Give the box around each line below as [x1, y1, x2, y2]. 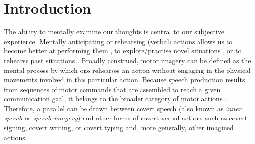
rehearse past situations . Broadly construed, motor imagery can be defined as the [4, 55, 251, 65]
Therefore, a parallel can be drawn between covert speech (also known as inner [4, 103, 242, 113]
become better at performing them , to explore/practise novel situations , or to [4, 46, 242, 56]
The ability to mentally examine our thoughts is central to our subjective [4, 26, 224, 37]
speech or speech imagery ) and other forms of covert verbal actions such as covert [4, 113, 248, 123]
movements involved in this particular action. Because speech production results [4, 74, 245, 85]
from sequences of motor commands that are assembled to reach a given [4, 84, 221, 94]
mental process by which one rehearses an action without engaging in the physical [4, 65, 251, 75]
